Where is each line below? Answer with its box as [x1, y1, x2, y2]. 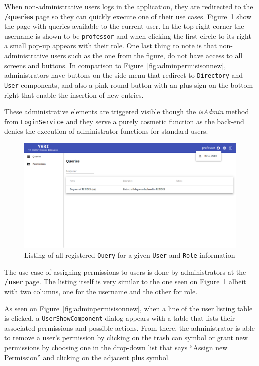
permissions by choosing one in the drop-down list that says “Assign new [4, 342, 228, 352]
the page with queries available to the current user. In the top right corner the [4, 21, 244, 31]
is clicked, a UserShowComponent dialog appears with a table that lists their [4, 313, 235, 323]
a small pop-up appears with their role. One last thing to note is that [4, 40, 217, 51]
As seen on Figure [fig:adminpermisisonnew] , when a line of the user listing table [4, 303, 253, 313]
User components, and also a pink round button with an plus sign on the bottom [4, 79, 253, 90]
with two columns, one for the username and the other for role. [4, 286, 198, 296]
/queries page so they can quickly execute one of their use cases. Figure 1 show [4, 11, 252, 21]
